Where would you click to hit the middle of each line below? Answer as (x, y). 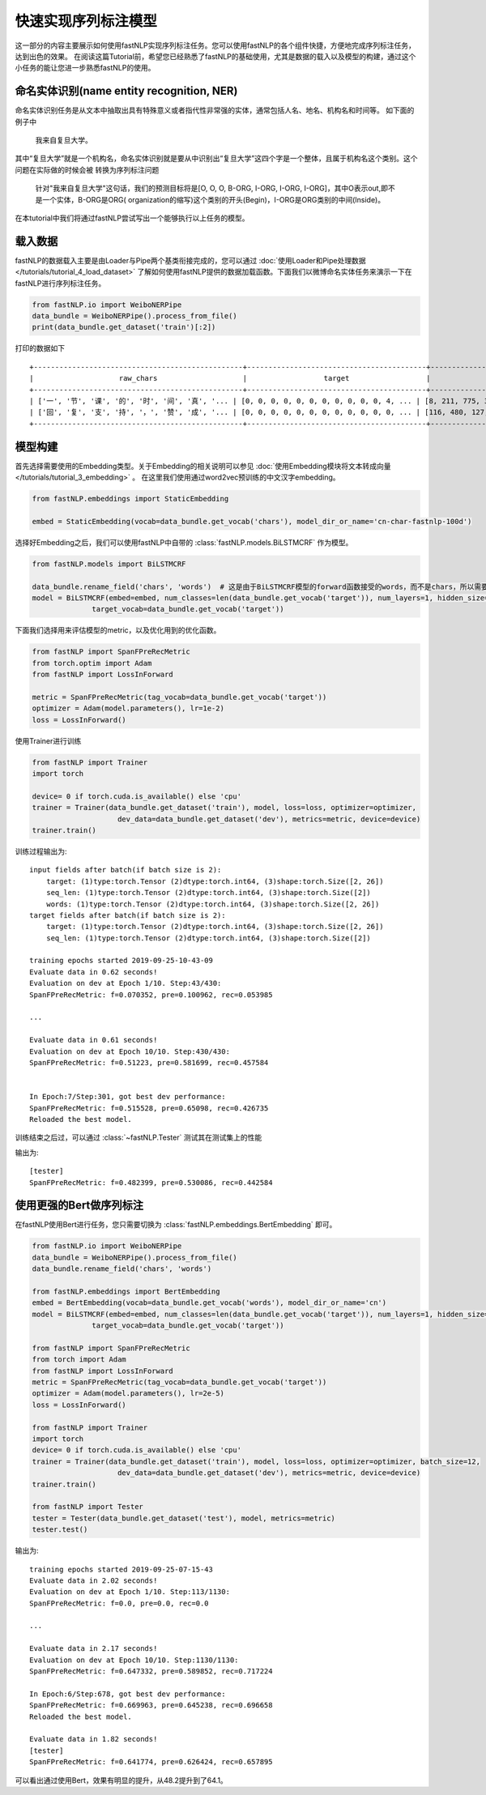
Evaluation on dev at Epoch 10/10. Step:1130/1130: (134, 1660)
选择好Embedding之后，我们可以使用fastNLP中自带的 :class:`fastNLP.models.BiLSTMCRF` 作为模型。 (184, 542)
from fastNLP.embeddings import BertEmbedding (126, 1291)
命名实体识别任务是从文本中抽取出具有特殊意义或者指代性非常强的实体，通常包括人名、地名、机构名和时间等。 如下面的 (215, 110)
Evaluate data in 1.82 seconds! (94, 1739)
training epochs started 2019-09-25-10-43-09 (122, 961)
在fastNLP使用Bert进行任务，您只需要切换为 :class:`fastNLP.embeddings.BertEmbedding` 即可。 (176, 1225)
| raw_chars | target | (230, 378)
